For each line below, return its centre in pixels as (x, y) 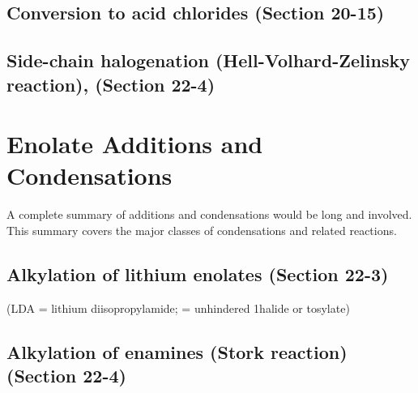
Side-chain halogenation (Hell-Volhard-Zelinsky (208, 60)
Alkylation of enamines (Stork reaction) (177, 351)
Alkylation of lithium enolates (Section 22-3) (198, 273)
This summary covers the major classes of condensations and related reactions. (202, 230)
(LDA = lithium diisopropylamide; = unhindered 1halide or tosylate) (178, 308)
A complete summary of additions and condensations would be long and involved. (209, 214)
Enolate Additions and (135, 144)
